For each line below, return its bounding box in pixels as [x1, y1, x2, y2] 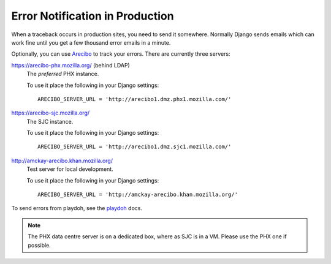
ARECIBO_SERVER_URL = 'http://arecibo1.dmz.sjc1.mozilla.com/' [37, 143, 232, 150]
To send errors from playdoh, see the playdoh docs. [11, 205, 142, 212]
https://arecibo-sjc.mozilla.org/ [11, 109, 90, 116]
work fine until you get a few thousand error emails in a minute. [11, 39, 171, 46]
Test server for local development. [26, 165, 113, 173]
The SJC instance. [26, 118, 74, 125]
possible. [28, 241, 51, 249]
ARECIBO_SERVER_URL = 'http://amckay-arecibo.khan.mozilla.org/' [37, 191, 238, 198]
